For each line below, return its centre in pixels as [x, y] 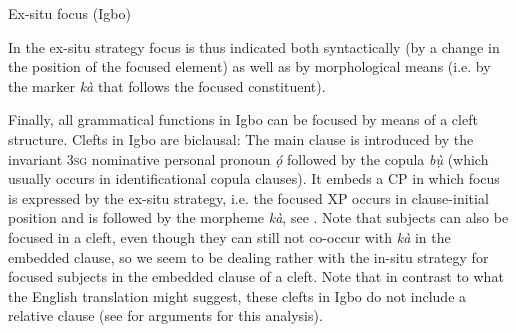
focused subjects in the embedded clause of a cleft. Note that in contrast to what [256, 276]
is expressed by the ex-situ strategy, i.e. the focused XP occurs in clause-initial [248, 197]
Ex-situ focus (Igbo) [69, 13]
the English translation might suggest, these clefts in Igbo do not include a [237, 295]
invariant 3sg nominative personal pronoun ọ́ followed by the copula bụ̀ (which [248, 158]
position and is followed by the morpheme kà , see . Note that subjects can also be [258, 217]
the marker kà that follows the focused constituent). [167, 85]
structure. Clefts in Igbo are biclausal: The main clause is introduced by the [241, 138]
